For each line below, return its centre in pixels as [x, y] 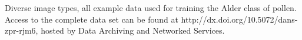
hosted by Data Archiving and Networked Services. [133, 30]
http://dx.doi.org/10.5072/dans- [239, 19]
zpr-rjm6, [21, 30]
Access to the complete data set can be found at [92, 19]
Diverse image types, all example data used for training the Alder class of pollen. [151, 8]
